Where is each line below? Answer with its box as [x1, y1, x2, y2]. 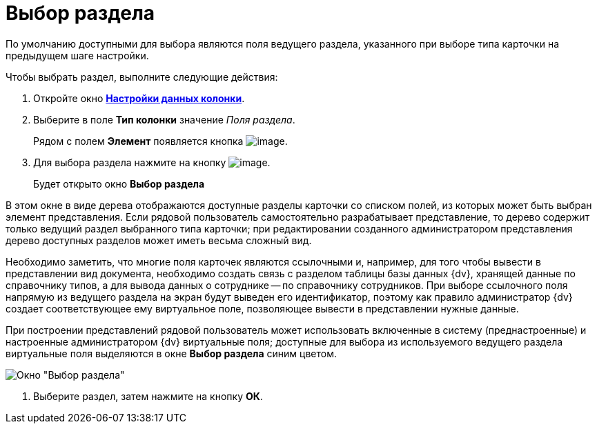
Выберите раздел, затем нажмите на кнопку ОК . [33, 390, 263, 402]
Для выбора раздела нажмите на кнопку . [33, 156, 271, 168]
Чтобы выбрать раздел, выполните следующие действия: [6, 70, 278, 83]
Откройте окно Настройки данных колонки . [33, 92, 245, 104]
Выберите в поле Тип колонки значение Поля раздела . [33, 113, 295, 126]
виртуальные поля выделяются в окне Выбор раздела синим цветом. [6, 347, 337, 359]
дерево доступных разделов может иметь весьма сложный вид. [6, 234, 312, 246]
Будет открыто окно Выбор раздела [33, 177, 205, 190]
